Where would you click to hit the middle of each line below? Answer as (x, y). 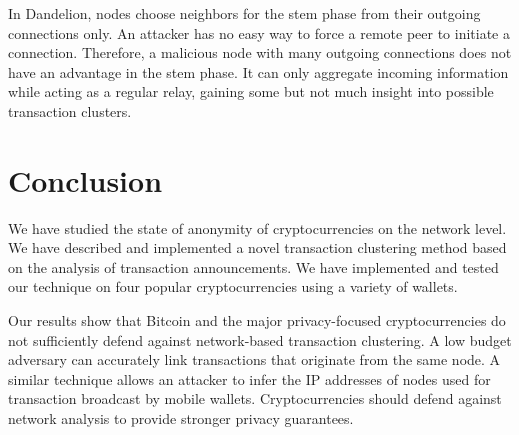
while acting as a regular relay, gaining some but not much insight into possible (251, 91)
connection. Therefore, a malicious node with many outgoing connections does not (260, 52)
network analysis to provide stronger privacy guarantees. (181, 418)
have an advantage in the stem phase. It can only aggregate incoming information (258, 71)
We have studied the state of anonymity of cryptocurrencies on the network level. (257, 227)
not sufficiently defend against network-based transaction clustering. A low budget (260, 339)
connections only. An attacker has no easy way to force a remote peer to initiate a (259, 32)
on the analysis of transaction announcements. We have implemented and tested (253, 266)
